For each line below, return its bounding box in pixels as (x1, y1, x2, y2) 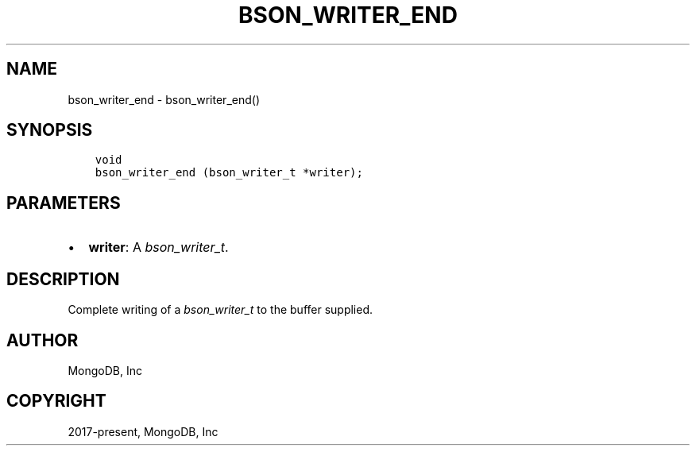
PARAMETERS (6, 192, 121, 213)
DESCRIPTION (6, 268, 120, 289)
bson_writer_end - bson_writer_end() (68, 92, 260, 106)
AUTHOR (6, 330, 79, 350)
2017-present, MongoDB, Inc (68, 424, 218, 438)
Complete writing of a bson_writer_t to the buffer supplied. (68, 303, 373, 317)
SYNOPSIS (6, 120, 93, 141)
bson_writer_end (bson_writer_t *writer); (95, 166, 363, 180)
